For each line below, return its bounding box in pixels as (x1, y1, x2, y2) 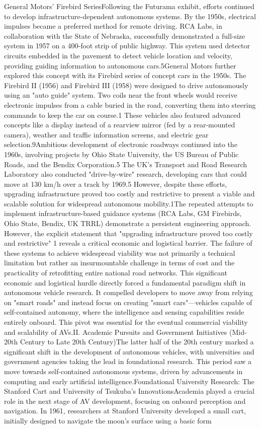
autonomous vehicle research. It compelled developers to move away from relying (4, 287, 253, 298)
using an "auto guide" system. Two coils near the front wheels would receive (4, 90, 237, 100)
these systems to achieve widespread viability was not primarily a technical (4, 247, 235, 258)
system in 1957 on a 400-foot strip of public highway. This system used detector (4, 40, 250, 51)
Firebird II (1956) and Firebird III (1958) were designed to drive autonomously (4, 80, 248, 90)
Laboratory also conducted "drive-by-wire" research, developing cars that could (4, 169, 247, 179)
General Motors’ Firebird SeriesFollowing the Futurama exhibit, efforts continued (4, 1, 254, 11)
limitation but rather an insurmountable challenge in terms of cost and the (4, 257, 235, 268)
